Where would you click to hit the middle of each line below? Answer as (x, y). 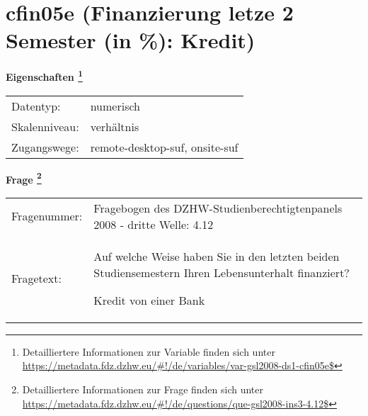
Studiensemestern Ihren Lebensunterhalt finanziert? (222, 272)
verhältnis (115, 126)
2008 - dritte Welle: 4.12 (154, 224)
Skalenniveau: (45, 126)
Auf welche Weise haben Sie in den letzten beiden (217, 256)
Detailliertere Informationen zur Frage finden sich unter (143, 389)
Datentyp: (36, 106)
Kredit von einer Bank (149, 300)
